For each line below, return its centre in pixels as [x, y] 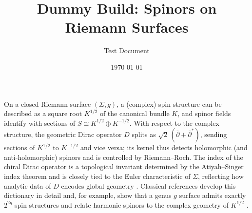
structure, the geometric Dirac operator [63, 134]
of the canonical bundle [135, 113]
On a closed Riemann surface [48, 104]
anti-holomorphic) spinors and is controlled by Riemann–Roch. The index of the [124, 157]
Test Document [127, 50]
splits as [144, 134]
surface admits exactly [213, 195]
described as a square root [43, 113]
